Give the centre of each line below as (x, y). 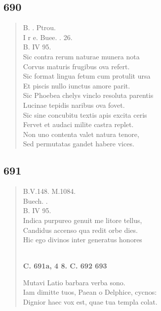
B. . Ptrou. (39, 27)
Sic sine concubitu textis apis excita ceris (85, 114)
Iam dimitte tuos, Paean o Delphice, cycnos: (90, 292)
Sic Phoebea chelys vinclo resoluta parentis (88, 95)
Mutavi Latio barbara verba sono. (74, 282)
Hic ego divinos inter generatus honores (82, 240)
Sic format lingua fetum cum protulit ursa (87, 76)
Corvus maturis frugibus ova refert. (76, 66)
